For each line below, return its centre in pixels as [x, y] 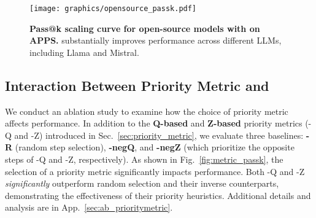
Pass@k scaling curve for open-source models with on [145, 28]
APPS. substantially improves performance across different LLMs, [156, 40]
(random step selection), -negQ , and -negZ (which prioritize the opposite [155, 147]
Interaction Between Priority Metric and [137, 85]
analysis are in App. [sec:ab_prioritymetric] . [89, 207]
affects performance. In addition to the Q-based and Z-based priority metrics [154, 123]
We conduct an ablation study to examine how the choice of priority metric [147, 111]
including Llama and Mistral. [84, 52]
